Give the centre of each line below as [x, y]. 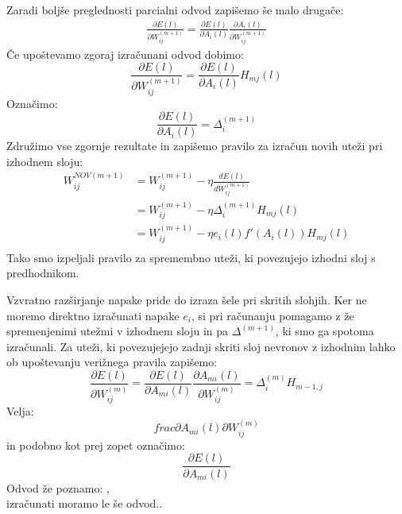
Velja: [20, 411]
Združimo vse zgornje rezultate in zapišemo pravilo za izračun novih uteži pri [195, 146]
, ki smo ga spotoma [325, 331]
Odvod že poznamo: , [58, 487]
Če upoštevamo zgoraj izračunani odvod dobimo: [125, 54]
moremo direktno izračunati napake [93, 315]
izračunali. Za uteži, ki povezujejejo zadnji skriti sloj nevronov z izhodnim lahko [201, 346]
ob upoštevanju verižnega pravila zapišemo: [112, 362]
